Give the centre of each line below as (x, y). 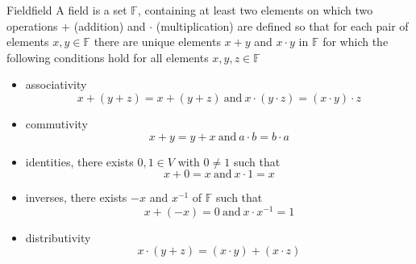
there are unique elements (157, 42)
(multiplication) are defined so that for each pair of (282, 25)
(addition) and (110, 25)
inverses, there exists (76, 197)
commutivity (56, 123)
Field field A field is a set (67, 10)
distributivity (58, 237)
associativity (56, 84)
